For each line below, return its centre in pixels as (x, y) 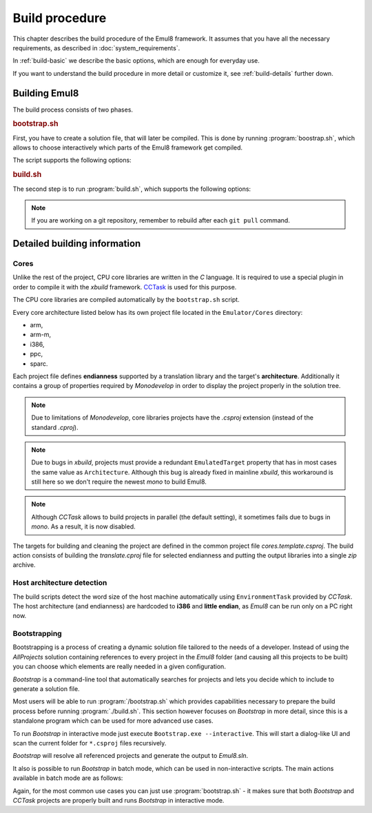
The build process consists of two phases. (73, 110)
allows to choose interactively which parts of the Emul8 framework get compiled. (128, 147)
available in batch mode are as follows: (68, 778)
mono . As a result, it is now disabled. (83, 526)
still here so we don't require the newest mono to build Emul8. (119, 482)
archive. (24, 565)
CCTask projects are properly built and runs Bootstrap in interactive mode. (118, 800)
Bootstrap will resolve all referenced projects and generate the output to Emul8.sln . (131, 756)
